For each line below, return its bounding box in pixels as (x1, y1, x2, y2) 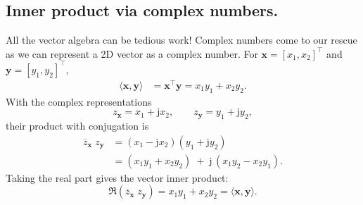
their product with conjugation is (6, 118, 149, 133)
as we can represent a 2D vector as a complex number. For (6, 46, 258, 61)
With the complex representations (6, 94, 152, 108)
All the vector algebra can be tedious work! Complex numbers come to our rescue (6, 32, 357, 47)
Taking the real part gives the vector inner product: (6, 170, 229, 185)
